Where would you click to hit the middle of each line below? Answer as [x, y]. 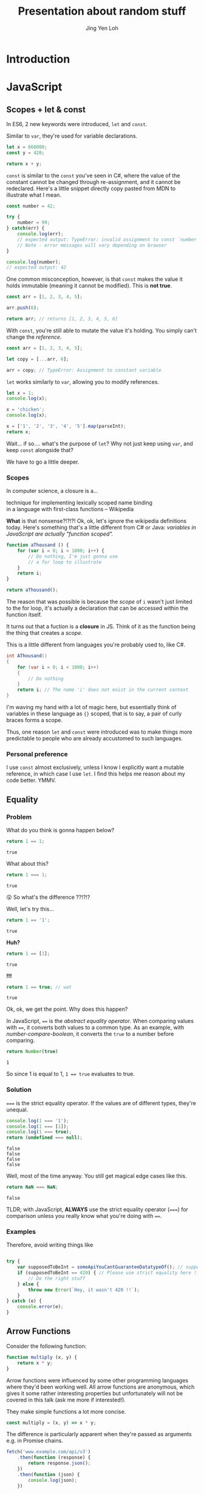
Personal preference [37, 754]
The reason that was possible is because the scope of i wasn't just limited [99, 602]
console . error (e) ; [40, 1307]
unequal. [17, 1110]
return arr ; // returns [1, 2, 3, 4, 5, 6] [62, 319]
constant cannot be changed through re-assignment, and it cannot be [93, 182]
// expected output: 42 [36, 267]
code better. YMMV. [31, 781]
